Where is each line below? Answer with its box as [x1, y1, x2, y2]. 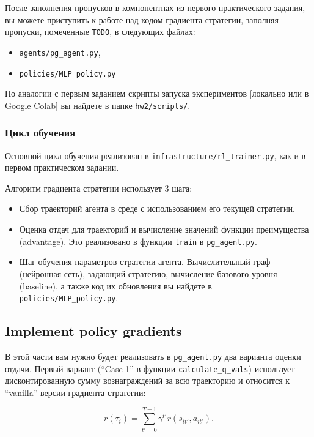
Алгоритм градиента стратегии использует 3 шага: [5, 181, 192, 194]
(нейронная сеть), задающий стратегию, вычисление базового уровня [19, 267, 277, 280]
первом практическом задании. [5, 161, 119, 174]
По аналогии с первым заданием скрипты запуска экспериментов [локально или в [5, 87, 309, 100]
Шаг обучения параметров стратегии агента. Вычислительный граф [19, 255, 271, 268]
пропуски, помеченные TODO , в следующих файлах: [5, 25, 195, 38]
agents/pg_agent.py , [19, 45, 101, 58]
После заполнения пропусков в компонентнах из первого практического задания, [5, 1, 305, 13]
